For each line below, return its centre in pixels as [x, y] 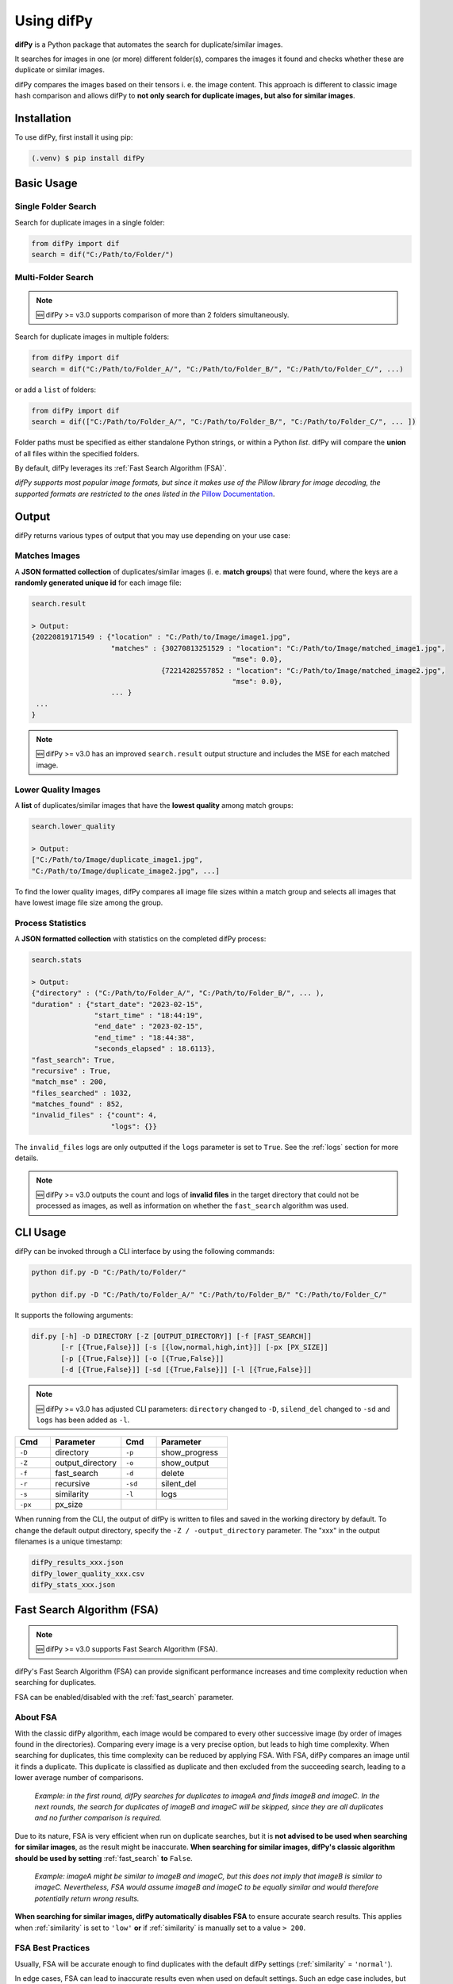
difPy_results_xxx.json [78, 1563]
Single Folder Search [56, 206]
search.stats [57, 960]
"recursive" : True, [71, 1071]
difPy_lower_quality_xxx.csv [88, 1574]
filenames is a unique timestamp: [69, 1542]
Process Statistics [50, 923]
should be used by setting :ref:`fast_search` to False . [104, 1858]
